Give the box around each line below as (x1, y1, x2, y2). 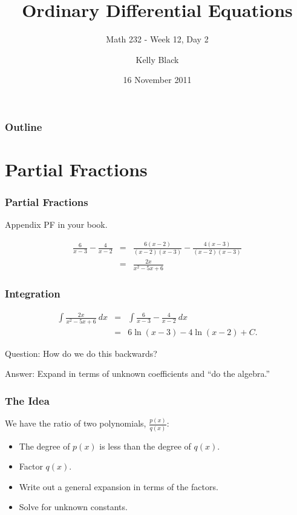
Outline (5, 119, 42, 134)
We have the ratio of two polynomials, (5, 417, 146, 430)
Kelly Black (135, 53, 179, 65)
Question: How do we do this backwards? (5, 347, 157, 359)
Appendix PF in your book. (5, 218, 108, 231)
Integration (5, 286, 60, 301)
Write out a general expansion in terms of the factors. (19, 480, 218, 493)
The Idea (5, 393, 50, 408)
